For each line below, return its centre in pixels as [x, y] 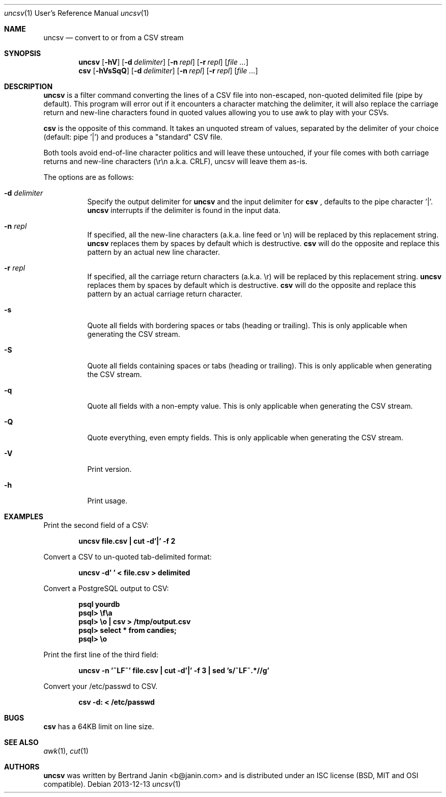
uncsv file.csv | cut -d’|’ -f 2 [127, 541]
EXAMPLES [24, 516]
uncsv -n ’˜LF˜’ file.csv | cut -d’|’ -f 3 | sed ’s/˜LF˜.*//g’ [174, 670]
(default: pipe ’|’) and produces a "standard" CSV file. [133, 137]
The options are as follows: [89, 177]
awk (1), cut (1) [66, 751]
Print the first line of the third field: [101, 655]
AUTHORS [22, 767]
